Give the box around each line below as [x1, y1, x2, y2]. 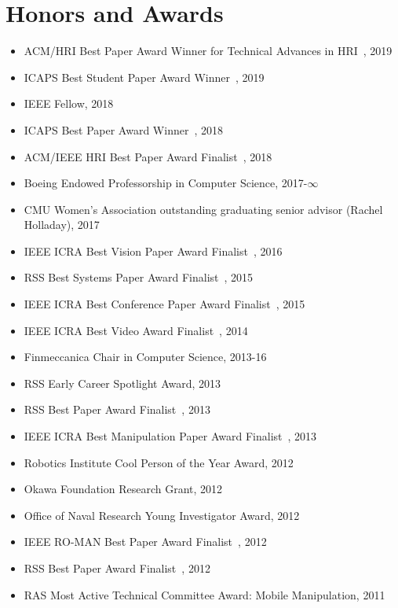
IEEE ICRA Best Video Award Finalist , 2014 [24, 322, 248, 338]
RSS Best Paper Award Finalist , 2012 [24, 560, 210, 576]
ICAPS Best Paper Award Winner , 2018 [24, 121, 223, 138]
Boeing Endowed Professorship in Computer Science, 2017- [24, 175, 308, 191]
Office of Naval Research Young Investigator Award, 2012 [24, 507, 300, 523]
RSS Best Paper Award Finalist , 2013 [24, 401, 210, 418]
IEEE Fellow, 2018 [24, 95, 114, 112]
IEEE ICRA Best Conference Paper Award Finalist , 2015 [24, 296, 305, 312]
